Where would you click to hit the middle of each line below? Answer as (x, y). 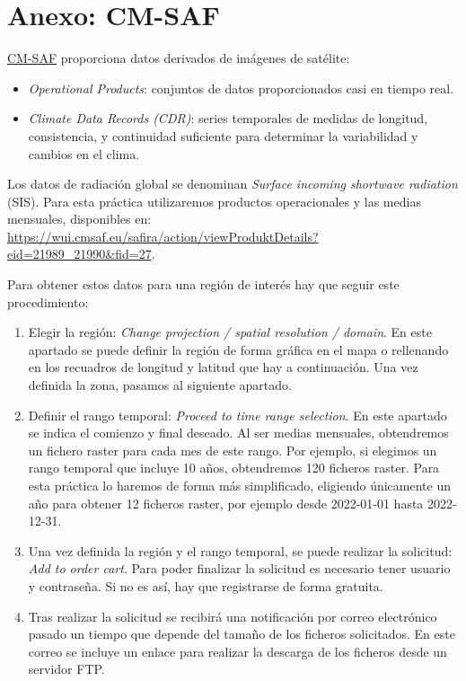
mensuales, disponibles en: (79, 219)
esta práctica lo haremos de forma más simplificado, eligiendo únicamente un (239, 485)
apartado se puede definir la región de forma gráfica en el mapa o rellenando (238, 349)
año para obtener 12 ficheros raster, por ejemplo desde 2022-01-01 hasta (226, 503)
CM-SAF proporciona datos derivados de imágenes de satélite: (179, 58)
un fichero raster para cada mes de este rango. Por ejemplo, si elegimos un (233, 450)
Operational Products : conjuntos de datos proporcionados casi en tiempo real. (241, 88)
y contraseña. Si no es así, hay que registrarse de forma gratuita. (206, 585)
